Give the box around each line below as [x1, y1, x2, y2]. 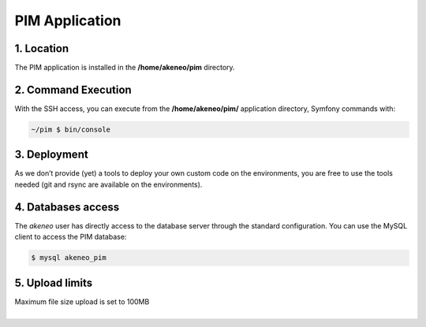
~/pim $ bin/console [31, 124, 110, 134]
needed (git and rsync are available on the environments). [14, 180, 203, 189]
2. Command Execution [14, 83, 132, 96]
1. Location [14, 42, 69, 55]
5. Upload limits [14, 276, 93, 289]
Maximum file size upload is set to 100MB [14, 296, 150, 307]
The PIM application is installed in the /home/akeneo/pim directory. [14, 63, 236, 72]
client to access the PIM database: [14, 232, 127, 242]
